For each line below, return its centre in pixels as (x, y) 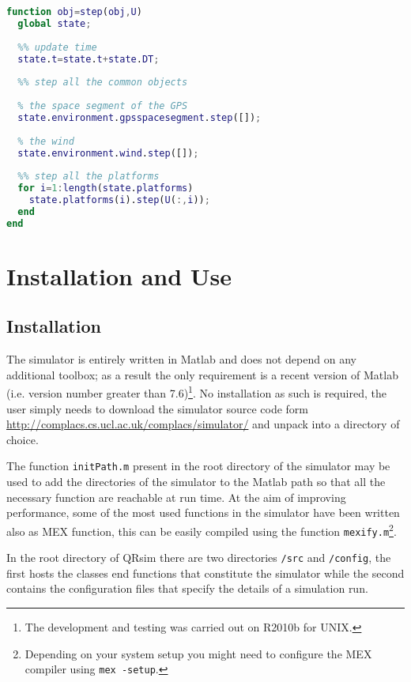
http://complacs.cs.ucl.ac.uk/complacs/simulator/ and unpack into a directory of (203, 424)
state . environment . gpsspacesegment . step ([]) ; (140, 117)
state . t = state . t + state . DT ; (89, 59)
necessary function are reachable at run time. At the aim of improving (176, 497)
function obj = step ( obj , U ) (74, 12)
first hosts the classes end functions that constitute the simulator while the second (205, 573)
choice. (23, 439)
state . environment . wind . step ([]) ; (108, 153)
